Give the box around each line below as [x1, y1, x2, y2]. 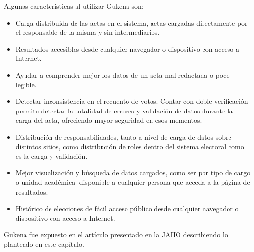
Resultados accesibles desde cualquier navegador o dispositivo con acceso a [15, 43, 240, 54]
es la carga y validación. [15, 151, 88, 161]
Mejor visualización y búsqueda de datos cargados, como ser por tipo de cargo [15, 167, 251, 177]
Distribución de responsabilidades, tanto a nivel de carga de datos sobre [15, 131, 231, 141]
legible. [15, 79, 37, 89]
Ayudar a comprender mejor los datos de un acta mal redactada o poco [15, 69, 230, 80]
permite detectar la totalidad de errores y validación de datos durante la [15, 105, 233, 115]
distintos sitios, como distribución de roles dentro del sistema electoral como [15, 141, 244, 151]
